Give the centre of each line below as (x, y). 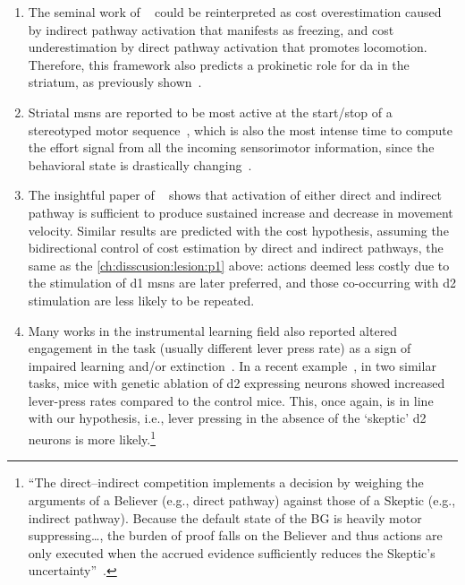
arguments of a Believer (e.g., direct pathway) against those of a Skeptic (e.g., (242, 499)
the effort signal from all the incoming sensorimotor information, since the (231, 147)
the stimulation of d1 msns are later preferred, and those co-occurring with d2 (242, 283)
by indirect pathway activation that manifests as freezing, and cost (211, 29)
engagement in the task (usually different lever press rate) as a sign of (220, 348)
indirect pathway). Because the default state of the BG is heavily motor (225, 517)
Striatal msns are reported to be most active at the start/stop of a (210, 112)
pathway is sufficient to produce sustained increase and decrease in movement (241, 212)
